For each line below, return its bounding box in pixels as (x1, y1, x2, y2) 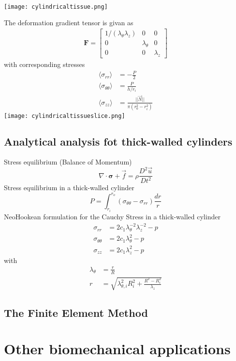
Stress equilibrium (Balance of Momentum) (4, 156, 132, 166)
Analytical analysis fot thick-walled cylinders (4, 134, 233, 149)
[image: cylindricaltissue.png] (4, 3, 108, 10)
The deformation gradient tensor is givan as (4, 17, 133, 27)
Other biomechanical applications (4, 339, 231, 359)
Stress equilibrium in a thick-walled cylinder (4, 182, 134, 193)
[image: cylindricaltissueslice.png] (4, 113, 125, 120)
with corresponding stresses (4, 59, 85, 69)
